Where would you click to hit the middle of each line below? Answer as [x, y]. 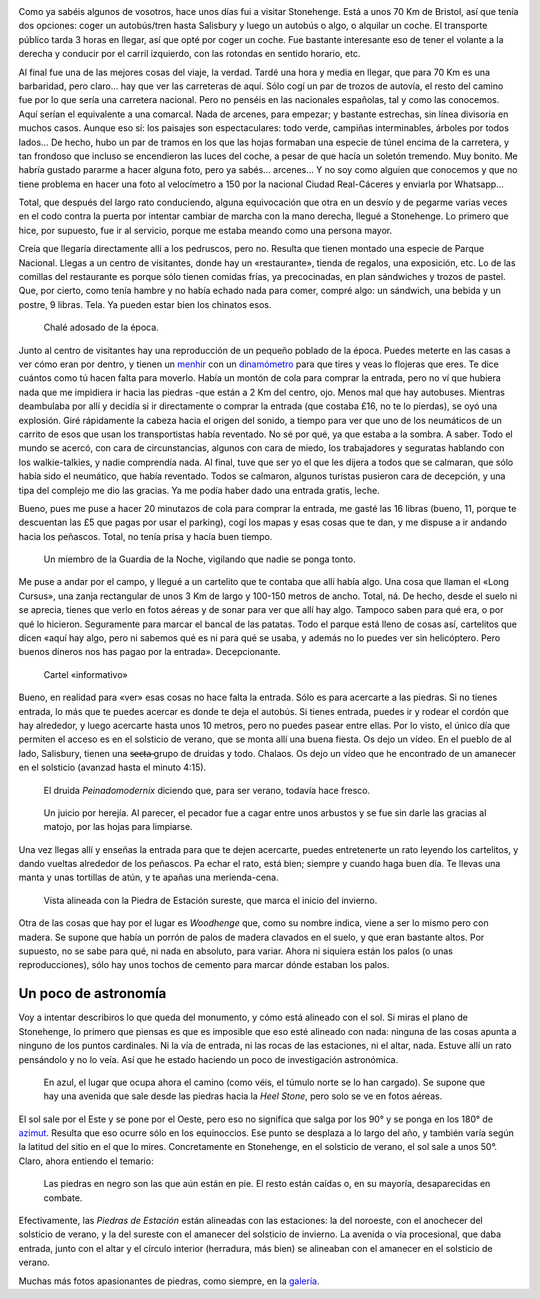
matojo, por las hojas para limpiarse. [118, 827]
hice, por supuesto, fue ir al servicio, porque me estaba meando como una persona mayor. [205, 230]
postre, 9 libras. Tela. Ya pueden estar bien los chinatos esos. [145, 304]
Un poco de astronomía [92, 993]
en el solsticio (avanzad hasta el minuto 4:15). [112, 767]
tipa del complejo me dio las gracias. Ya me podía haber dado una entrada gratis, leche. [199, 490]
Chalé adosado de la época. [101, 327]
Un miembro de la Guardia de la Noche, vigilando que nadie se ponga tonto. [200, 559]
